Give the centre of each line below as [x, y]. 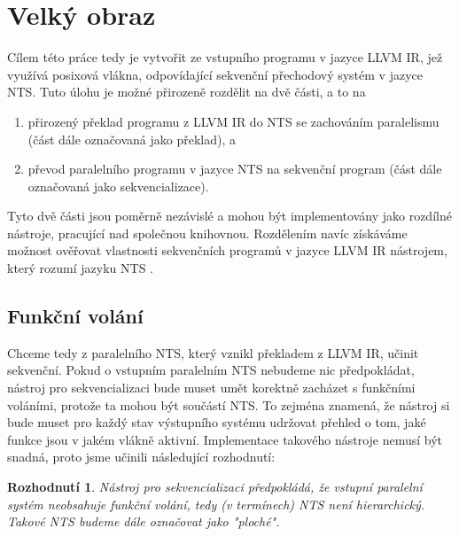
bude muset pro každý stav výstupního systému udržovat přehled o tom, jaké [217, 422]
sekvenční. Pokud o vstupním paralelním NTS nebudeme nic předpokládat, [211, 370]
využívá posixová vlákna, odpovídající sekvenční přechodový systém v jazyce [215, 74]
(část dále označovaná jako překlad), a [132, 139]
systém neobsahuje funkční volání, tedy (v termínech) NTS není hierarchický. [216, 504]
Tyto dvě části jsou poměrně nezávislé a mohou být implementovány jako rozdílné [229, 216]
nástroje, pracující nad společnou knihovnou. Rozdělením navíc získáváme [207, 233]
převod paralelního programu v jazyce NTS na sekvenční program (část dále [235, 169]
